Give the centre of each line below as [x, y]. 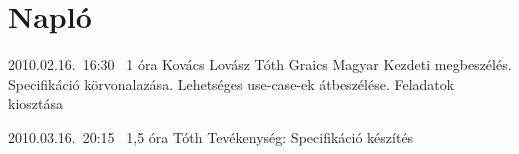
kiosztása [35, 103]
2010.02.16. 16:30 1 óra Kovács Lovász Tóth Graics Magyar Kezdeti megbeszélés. [260, 64]
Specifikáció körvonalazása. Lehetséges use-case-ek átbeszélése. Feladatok [231, 83]
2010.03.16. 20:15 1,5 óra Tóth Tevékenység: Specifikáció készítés [211, 136]
